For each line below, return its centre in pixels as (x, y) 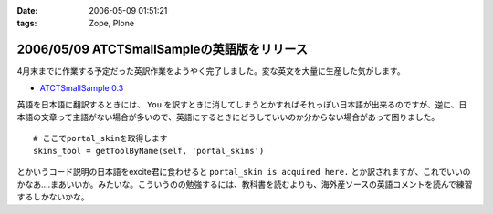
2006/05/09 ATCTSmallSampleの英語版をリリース (163, 50)
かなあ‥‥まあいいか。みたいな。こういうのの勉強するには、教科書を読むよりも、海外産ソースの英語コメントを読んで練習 (245, 184)
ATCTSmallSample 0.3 (82, 87)
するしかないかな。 (53, 197)
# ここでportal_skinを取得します (100, 138)
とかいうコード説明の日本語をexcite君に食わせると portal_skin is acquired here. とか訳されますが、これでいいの (244, 171)
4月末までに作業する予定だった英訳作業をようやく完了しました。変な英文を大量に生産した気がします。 (211, 71)
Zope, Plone (112, 24)
